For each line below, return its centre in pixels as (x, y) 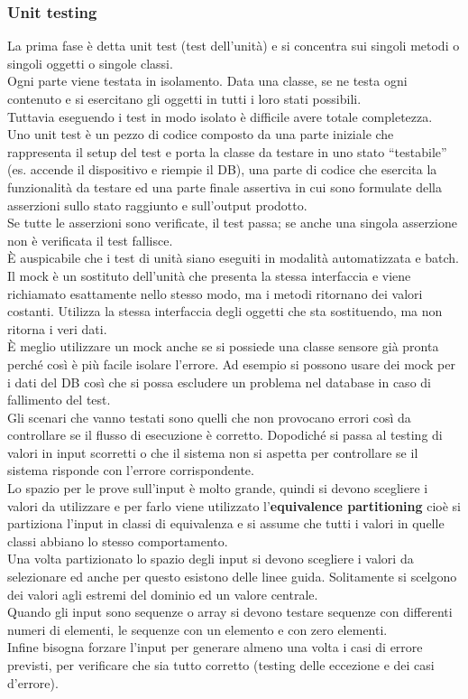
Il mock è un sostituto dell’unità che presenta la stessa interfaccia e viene (209, 275)
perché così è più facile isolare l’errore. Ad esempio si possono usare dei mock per (231, 363)
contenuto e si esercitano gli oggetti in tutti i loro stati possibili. (184, 98)
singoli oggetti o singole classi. (90, 63)
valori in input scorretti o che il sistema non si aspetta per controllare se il (213, 452)
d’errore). (33, 682)
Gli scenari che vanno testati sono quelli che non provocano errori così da (209, 417)
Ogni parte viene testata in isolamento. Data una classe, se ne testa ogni (207, 81)
